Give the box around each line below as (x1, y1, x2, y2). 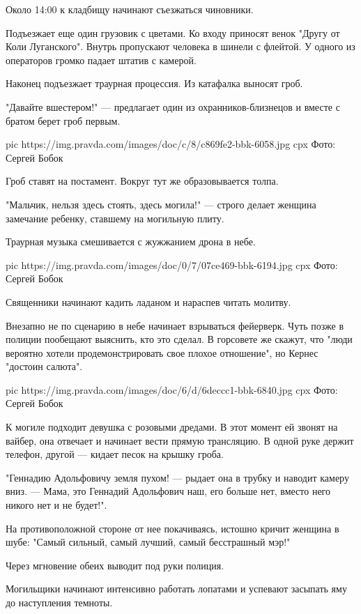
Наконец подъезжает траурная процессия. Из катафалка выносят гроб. (6, 76, 303, 91)
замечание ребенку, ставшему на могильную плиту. (6, 210, 224, 225)
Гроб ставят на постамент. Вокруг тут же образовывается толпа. (6, 174, 279, 188)
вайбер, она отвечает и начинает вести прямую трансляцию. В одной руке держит (6, 433, 354, 447)
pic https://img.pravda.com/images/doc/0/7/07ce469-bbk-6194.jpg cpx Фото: (6, 257, 338, 272)
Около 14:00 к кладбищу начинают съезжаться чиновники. (6, 2, 254, 16)
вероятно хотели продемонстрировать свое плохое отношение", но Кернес (6, 345, 318, 360)
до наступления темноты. (6, 595, 113, 609)
